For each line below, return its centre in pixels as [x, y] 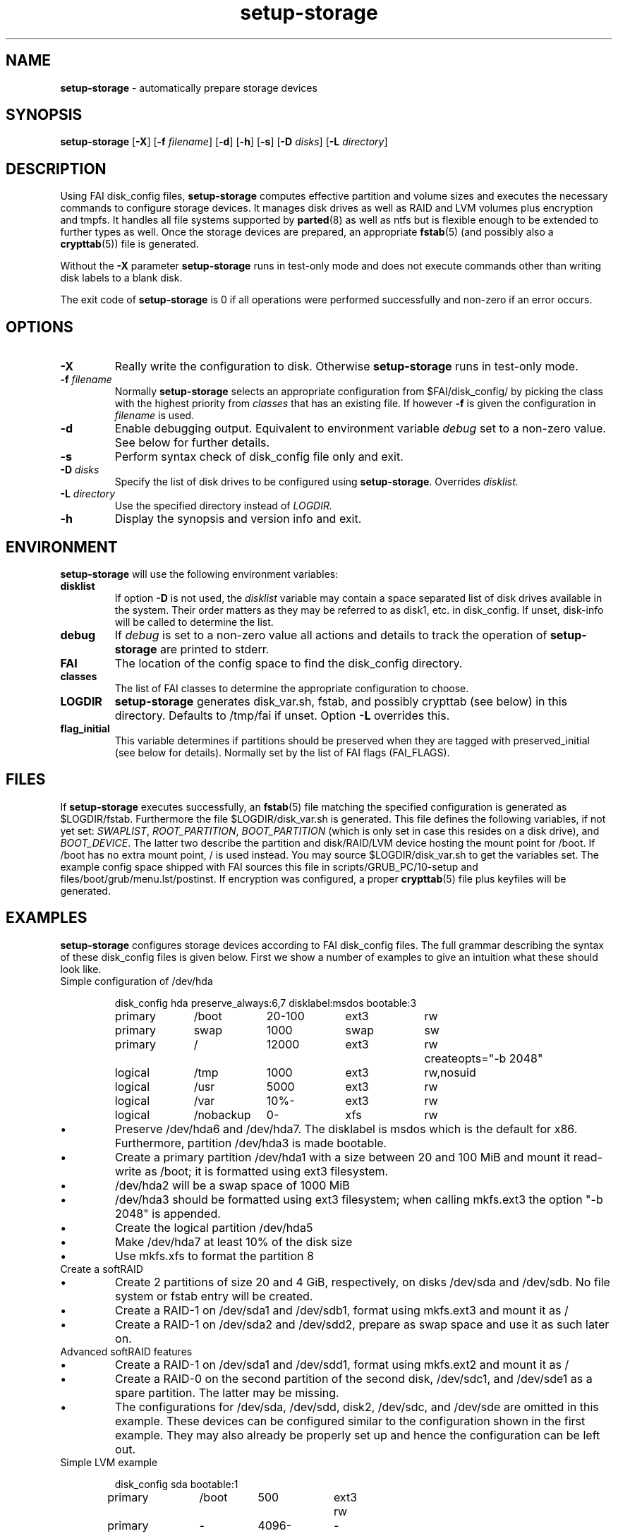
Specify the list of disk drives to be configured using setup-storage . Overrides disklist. [316, 482]
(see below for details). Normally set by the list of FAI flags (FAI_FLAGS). [282, 752]
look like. [81, 969]
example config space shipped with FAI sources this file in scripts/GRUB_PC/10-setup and [269, 866]
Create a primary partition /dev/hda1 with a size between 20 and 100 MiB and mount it [343, 1157]
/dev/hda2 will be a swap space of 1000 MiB [232, 1185]
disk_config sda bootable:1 [176, 1484]
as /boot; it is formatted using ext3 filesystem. [267, 1171]
